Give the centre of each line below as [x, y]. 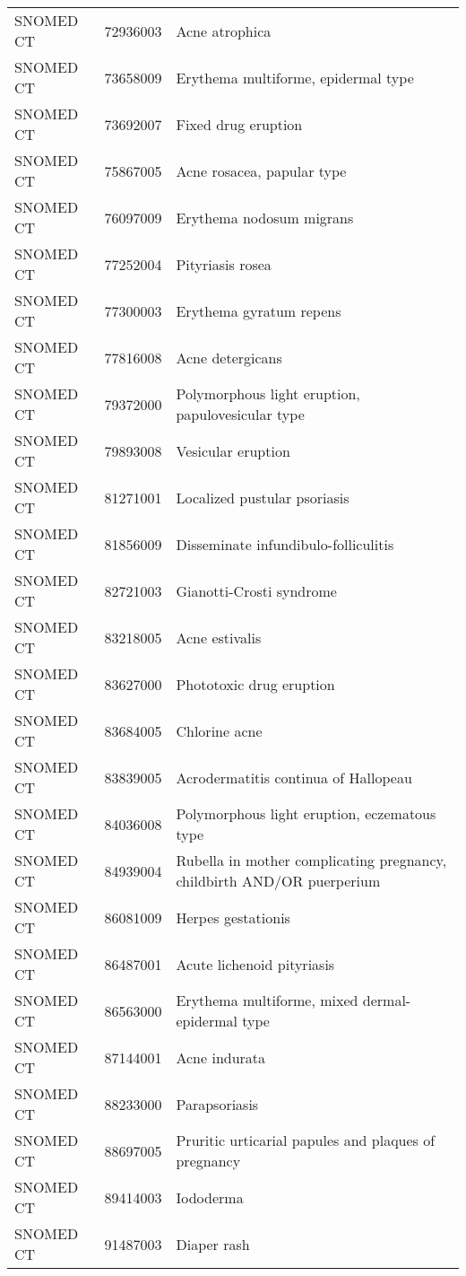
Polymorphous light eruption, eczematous [306, 813]
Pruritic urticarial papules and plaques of [306, 1140]
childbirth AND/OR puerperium [278, 881]
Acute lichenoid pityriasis [255, 964]
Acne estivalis [219, 637]
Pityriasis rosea [224, 264]
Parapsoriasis [217, 1104]
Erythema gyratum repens [259, 310]
